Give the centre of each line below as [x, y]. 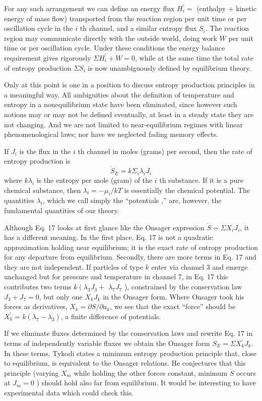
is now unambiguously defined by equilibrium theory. [170, 67]
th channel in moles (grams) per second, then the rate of [165, 151]
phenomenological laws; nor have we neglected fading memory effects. [111, 134]
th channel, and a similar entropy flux [138, 28]
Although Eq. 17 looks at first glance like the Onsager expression [104, 227]
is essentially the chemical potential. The [187, 190]
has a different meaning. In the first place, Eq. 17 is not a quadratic [109, 237]
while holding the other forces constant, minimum [151, 372]
